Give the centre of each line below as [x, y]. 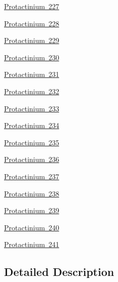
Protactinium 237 [32, 176]
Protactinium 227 [32, 6]
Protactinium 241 [32, 244]
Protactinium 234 [32, 125]
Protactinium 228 [32, 23]
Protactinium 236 [32, 159]
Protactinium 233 [32, 108]
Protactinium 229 [32, 40]
